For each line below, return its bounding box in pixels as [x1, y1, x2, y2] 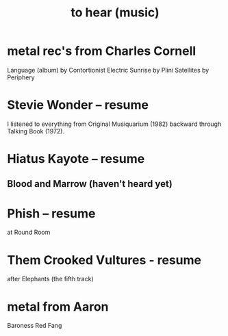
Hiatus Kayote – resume [7, 151, 145, 167]
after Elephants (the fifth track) [7, 275, 94, 283]
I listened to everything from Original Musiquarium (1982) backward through [7, 120, 222, 128]
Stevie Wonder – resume [7, 97, 149, 113]
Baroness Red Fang [7, 322, 62, 330]
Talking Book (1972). [7, 127, 65, 135]
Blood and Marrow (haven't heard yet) [7, 178, 173, 190]
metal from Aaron [7, 299, 109, 314]
